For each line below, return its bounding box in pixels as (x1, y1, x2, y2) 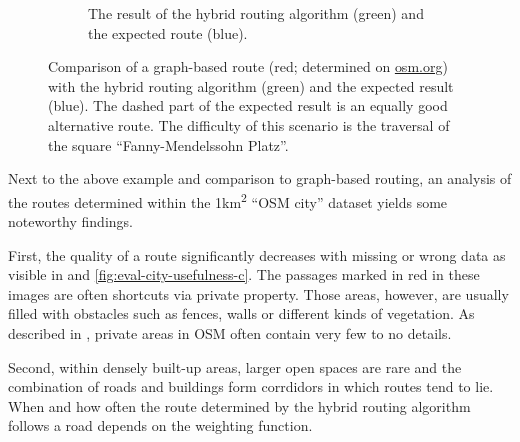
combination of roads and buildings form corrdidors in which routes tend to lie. (8, 376, 494, 397)
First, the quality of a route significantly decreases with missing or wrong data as (8, 244, 506, 265)
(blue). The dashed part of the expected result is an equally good (48, 95, 448, 116)
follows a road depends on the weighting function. (8, 415, 313, 436)
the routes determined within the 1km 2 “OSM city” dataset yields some (8, 188, 448, 212)
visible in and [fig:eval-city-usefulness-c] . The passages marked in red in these (8, 264, 480, 285)
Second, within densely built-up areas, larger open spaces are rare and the (8, 356, 462, 377)
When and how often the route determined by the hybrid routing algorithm (8, 395, 471, 416)
